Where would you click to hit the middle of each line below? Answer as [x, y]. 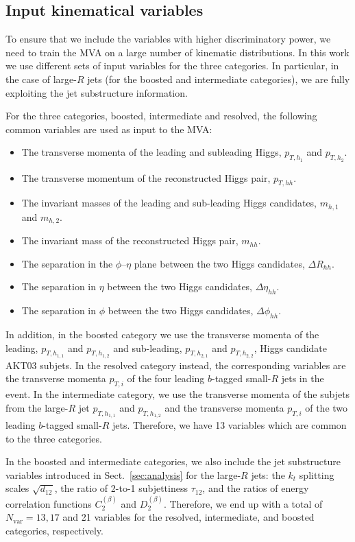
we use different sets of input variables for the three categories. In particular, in [172, 66]
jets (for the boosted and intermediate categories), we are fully [219, 79]
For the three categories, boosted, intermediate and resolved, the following [161, 116]
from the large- [37, 407]
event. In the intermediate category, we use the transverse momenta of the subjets [178, 394]
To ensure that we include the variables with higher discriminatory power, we [168, 39]
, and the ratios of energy [256, 488]
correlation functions [49, 503]
